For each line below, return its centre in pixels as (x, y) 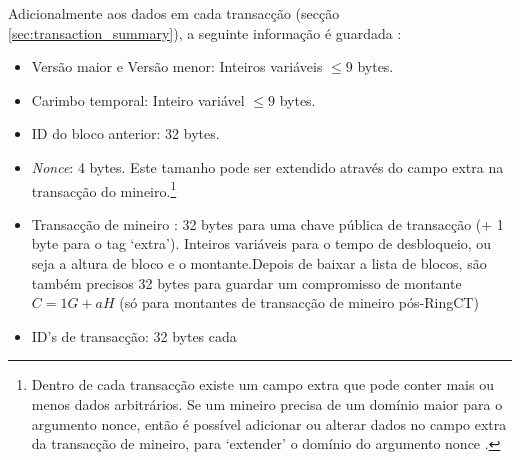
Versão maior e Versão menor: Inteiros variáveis (177, 66)
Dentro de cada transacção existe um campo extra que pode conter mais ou (262, 384)
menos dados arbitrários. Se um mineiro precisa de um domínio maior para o (267, 403)
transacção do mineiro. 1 (104, 189)
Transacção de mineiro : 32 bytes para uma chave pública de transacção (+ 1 (267, 223)
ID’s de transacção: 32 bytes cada (134, 335)
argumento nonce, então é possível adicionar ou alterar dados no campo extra (269, 423)
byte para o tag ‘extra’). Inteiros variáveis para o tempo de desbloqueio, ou (261, 243)
